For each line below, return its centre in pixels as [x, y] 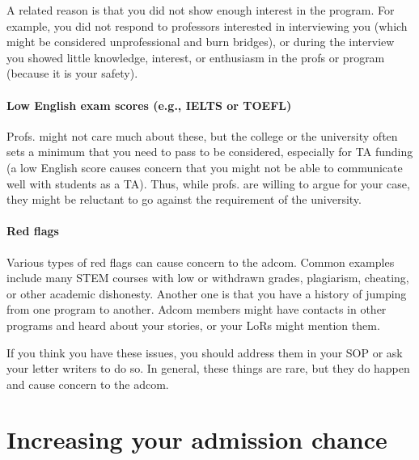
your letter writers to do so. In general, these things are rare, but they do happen [208, 368]
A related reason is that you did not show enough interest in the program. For [201, 10]
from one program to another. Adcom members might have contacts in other [197, 309]
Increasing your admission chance [197, 439]
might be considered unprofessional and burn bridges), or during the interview [201, 42]
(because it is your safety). [72, 73]
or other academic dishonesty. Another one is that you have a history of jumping [207, 293]
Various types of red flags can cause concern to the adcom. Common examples [201, 262]
